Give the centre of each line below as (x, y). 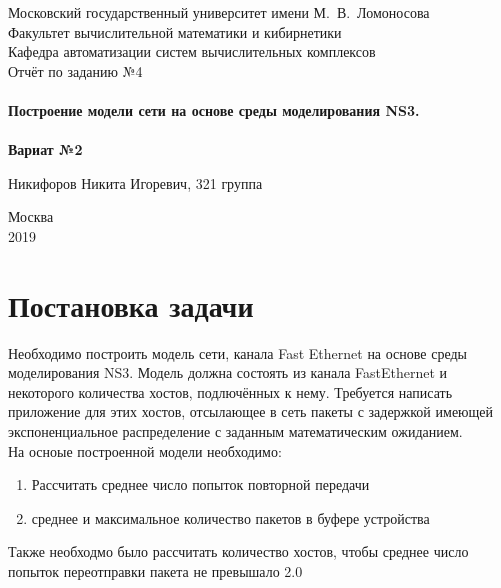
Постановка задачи (131, 304)
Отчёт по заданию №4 (75, 70)
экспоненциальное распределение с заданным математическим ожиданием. (235, 431)
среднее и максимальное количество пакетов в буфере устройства (230, 517)
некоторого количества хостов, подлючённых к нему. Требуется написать (230, 391)
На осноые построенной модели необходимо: (145, 450)
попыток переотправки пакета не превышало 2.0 (155, 571)
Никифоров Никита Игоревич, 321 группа (135, 182)
